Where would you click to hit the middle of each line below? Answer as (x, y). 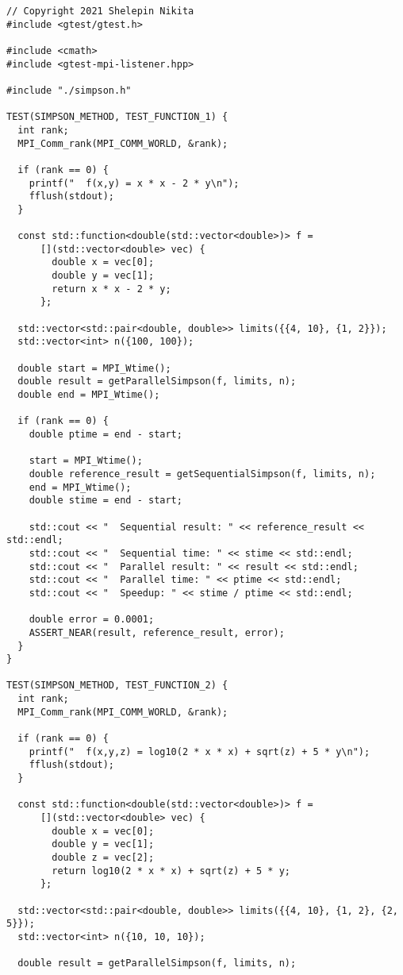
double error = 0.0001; (92, 620)
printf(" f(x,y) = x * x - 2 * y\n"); (134, 183)
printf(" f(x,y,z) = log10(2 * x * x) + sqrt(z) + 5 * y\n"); (200, 751)
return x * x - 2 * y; (111, 289)
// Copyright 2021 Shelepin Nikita (100, 11)
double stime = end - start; (106, 501)
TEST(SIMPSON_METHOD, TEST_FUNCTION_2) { (117, 686)
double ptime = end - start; (106, 434)
